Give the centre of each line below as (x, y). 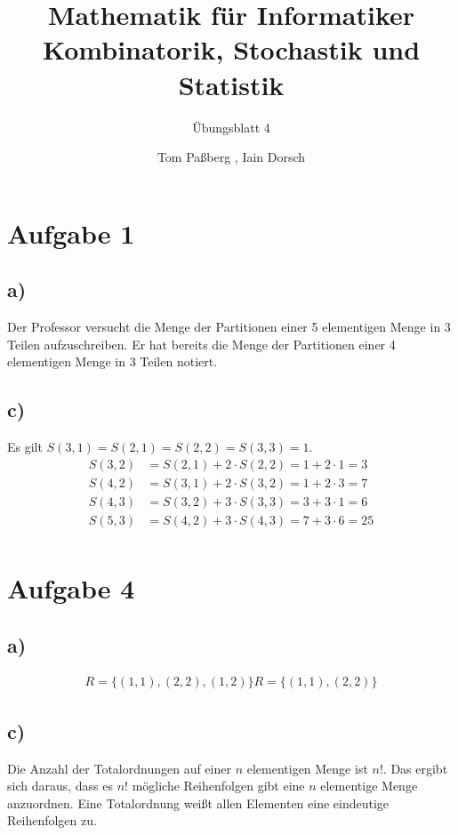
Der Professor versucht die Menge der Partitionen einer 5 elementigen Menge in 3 (229, 327)
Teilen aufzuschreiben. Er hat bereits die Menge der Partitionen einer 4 (201, 344)
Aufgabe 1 (71, 233)
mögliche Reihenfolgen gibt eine (218, 786)
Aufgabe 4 (71, 588)
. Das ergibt (415, 768)
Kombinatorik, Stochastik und (231, 49)
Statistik (231, 84)
